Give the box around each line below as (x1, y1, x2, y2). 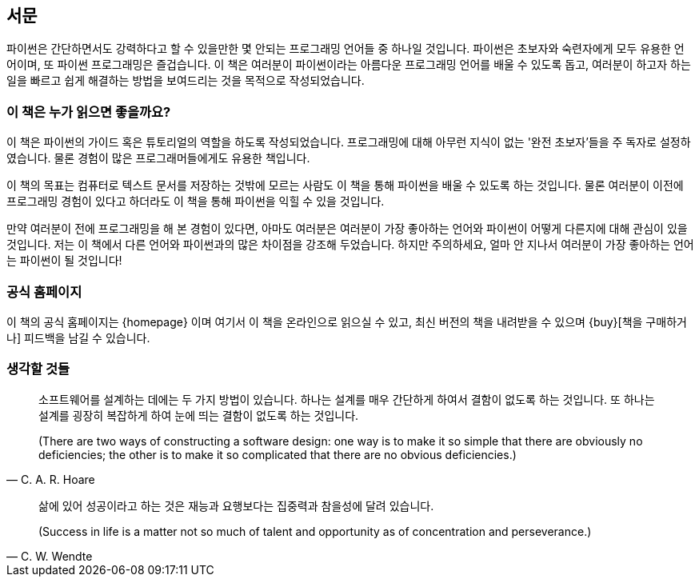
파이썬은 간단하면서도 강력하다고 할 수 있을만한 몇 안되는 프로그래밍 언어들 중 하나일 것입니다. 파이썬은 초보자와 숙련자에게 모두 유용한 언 (6, 42, 685, 56)
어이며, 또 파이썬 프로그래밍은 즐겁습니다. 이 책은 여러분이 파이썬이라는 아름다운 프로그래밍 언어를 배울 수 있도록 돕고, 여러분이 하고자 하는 (6, 58, 691, 72)
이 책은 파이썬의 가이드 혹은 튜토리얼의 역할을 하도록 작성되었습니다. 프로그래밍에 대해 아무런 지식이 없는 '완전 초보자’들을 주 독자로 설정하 (6, 135, 691, 150)
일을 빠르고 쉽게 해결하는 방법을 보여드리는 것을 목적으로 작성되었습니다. (6, 74, 365, 88)
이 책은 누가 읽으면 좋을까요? (6, 103, 171, 120)
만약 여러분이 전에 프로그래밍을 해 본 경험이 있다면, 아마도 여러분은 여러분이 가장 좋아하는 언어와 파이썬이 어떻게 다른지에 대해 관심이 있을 (6, 222, 688, 236)
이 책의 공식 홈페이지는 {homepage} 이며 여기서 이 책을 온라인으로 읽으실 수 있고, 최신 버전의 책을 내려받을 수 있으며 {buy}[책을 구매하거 (6, 314, 687, 329)
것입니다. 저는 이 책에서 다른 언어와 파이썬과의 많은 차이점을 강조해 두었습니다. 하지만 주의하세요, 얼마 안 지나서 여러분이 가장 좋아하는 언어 (6, 238, 694, 252)
